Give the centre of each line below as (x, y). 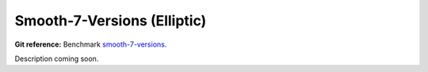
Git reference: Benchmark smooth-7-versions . (91, 44)
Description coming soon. (57, 59)
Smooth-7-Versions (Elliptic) (111, 21)
